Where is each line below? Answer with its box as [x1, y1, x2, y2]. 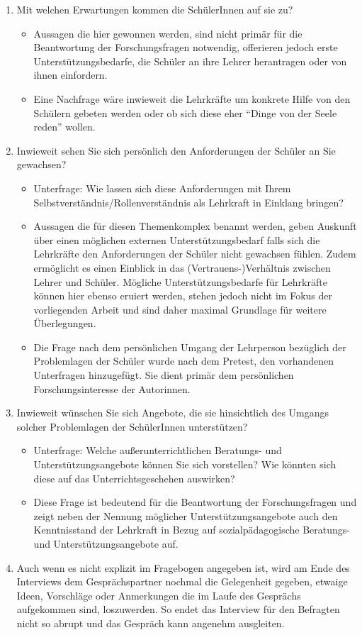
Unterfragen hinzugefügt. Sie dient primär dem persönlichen [33, 368, 294, 382]
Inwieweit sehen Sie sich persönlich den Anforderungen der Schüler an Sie [16, 143, 336, 158]
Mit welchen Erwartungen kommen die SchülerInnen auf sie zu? [16, 2, 293, 16]
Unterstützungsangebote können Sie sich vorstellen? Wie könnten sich [33, 457, 336, 472]
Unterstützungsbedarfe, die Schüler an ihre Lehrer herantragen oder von [33, 53, 347, 68]
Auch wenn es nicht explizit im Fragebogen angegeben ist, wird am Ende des [16, 560, 350, 575]
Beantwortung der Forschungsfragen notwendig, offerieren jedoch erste [33, 40, 338, 55]
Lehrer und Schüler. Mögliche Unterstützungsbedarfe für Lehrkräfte [33, 274, 327, 289]
